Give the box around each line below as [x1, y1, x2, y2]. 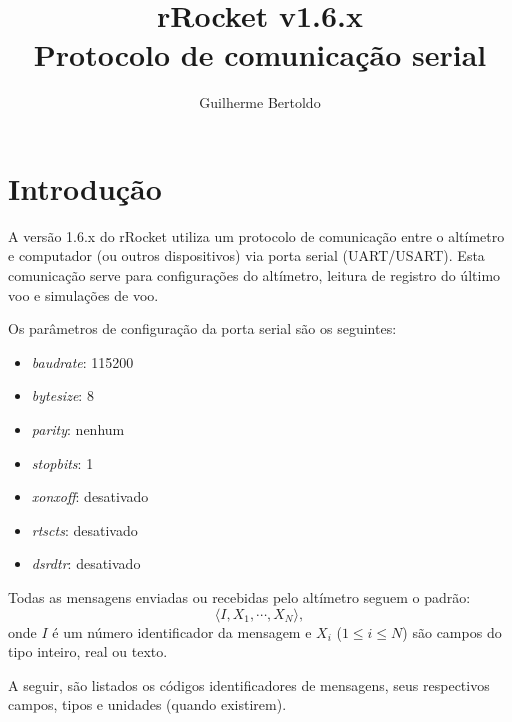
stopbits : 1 [31, 452, 94, 473]
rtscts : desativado [31, 519, 138, 540]
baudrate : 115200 [31, 351, 134, 372]
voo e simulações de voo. [8, 284, 159, 305]
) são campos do [402, 621, 502, 642]
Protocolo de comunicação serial [33, 34, 487, 75]
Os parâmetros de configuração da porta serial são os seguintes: [8, 318, 397, 339]
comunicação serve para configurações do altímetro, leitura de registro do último [8, 265, 501, 286]
